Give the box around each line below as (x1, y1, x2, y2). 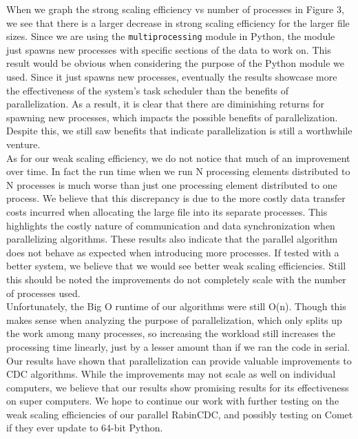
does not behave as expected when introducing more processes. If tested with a (6, 245, 339, 259)
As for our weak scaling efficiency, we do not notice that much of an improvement (6, 150, 350, 165)
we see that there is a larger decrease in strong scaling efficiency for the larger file (6, 15, 350, 30)
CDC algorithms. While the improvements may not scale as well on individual (6, 367, 336, 381)
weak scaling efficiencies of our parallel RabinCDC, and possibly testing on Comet (6, 407, 353, 421)
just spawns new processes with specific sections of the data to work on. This (6, 42, 331, 57)
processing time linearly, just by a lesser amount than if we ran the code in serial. (6, 339, 350, 354)
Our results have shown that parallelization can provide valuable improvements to (6, 353, 352, 367)
